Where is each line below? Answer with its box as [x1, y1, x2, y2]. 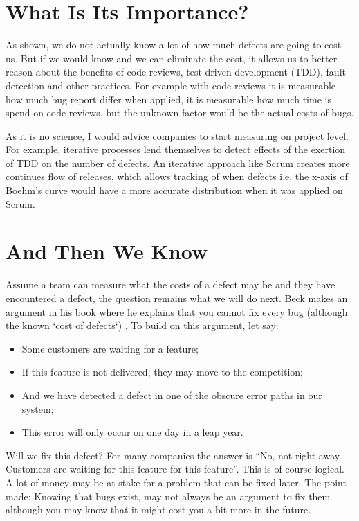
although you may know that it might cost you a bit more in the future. [6, 502, 311, 517]
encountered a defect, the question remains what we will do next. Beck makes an [6, 290, 348, 305]
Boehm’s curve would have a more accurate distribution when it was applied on [6, 183, 343, 197]
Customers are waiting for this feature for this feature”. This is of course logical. [6, 461, 345, 476]
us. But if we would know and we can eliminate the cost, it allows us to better [6, 51, 338, 65]
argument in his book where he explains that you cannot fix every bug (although [6, 304, 348, 319]
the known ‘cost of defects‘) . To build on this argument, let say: [6, 318, 279, 333]
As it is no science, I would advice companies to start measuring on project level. [6, 128, 349, 143]
